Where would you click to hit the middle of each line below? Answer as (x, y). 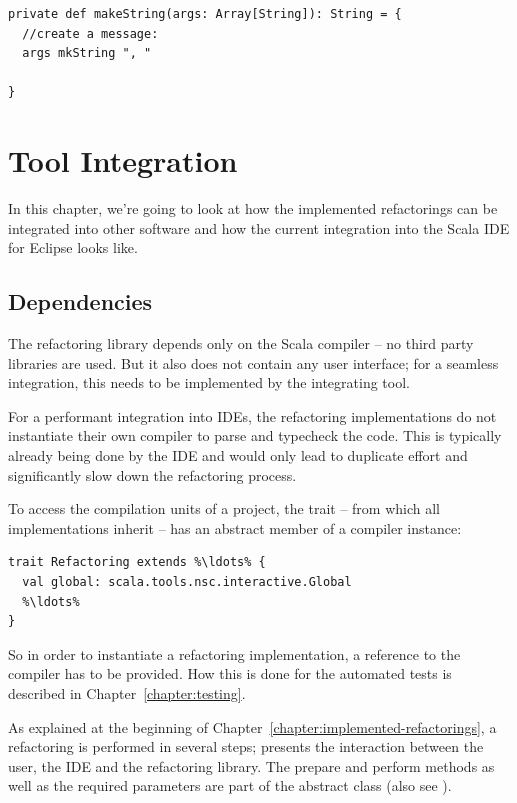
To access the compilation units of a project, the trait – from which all (224, 508)
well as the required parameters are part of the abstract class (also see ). (230, 785)
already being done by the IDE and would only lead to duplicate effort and (238, 455)
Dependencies (80, 301)
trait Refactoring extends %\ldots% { (137, 562)
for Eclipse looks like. (73, 247)
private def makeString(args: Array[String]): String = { (205, 14)
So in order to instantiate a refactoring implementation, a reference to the (234, 653)
